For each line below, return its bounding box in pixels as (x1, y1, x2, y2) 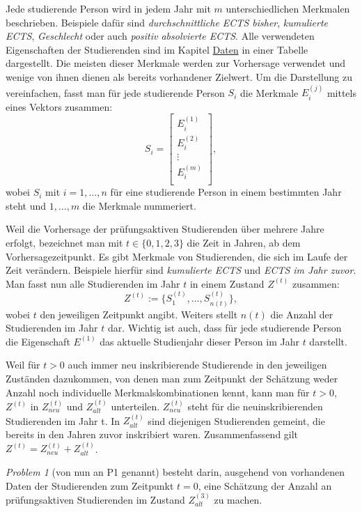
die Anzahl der (270, 307, 333, 321)
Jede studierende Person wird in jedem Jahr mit (6, 1, 211, 15)
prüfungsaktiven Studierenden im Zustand (6, 492, 185, 507)
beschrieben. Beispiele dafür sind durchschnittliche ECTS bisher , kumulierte (6, 15, 329, 29)
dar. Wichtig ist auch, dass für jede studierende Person (107, 320, 342, 335)
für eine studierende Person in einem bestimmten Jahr (110, 185, 342, 199)
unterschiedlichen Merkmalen (226, 1, 350, 15)
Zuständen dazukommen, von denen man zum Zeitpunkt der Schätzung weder (6, 371, 338, 386)
